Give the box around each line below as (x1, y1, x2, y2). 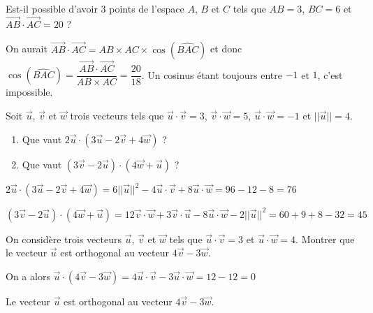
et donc (210, 41, 242, 56)
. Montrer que (295, 231, 355, 246)
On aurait (6, 41, 47, 56)
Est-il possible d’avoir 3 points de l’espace (6, 1, 184, 15)
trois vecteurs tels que (70, 108, 164, 122)
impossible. (6, 85, 53, 99)
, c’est (317, 67, 343, 82)
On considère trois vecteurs (6, 231, 122, 246)
